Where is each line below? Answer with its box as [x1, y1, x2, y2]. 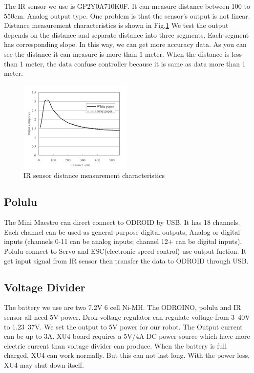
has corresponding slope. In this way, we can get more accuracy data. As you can [4, 39, 247, 49]
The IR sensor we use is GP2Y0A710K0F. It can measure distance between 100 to [4, 1, 250, 11]
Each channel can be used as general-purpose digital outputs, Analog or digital [4, 226, 240, 237]
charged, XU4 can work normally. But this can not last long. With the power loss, [4, 350, 250, 360]
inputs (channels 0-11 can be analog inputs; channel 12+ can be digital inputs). [4, 236, 242, 246]
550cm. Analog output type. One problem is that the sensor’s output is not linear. [4, 10, 250, 21]
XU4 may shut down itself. [4, 359, 84, 370]
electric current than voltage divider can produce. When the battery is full [4, 340, 227, 351]
